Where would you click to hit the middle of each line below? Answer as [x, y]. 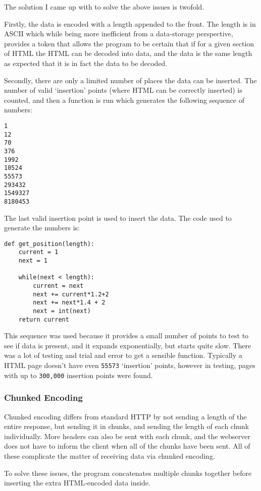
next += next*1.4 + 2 [69, 303]
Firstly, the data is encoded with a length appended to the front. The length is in [130, 23]
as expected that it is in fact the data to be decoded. [86, 63]
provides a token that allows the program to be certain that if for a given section [129, 43]
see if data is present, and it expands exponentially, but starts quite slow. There [128, 345]
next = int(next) [62, 311]
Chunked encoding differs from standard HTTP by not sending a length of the [125, 416]
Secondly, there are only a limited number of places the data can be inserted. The [130, 80]
